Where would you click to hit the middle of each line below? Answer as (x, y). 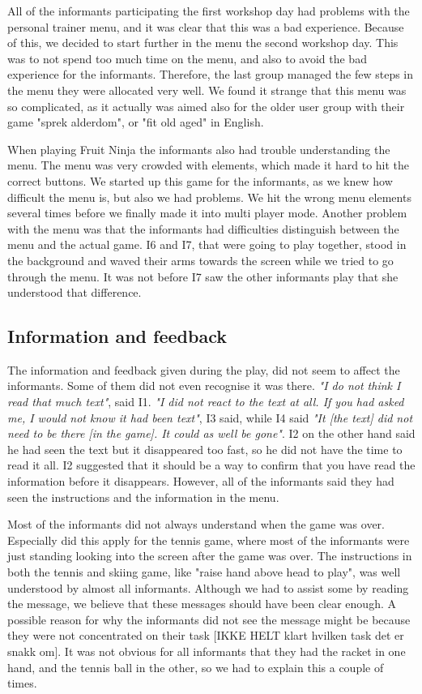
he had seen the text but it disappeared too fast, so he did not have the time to (205, 449)
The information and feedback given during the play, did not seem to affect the (204, 369)
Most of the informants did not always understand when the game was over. (196, 524)
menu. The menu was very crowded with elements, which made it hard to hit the (209, 165)
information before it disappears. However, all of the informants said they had (201, 481)
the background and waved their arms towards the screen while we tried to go (200, 260)
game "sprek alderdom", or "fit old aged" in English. (136, 122)
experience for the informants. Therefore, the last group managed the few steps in (211, 74)
